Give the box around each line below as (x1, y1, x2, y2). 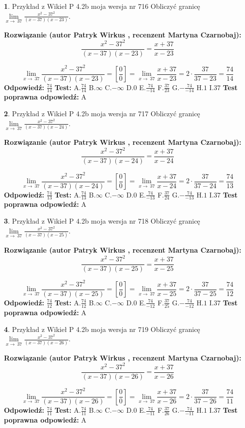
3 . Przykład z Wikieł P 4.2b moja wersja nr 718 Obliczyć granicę (4, 216, 200, 226)
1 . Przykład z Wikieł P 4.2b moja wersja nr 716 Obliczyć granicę (4, 1, 200, 11)
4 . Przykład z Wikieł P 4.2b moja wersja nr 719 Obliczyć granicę (4, 324, 200, 334)
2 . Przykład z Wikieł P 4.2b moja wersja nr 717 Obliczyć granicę (4, 108, 200, 119)
